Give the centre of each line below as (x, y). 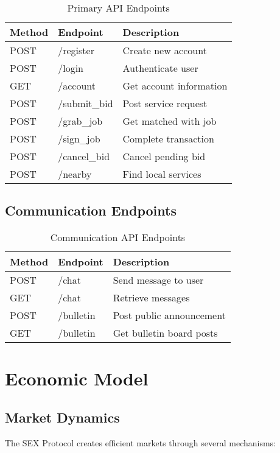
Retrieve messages (151, 298)
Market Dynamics (62, 417)
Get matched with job (170, 121)
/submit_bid (86, 103)
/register (76, 50)
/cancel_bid (84, 156)
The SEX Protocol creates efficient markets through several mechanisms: (141, 442)
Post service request (165, 103)
